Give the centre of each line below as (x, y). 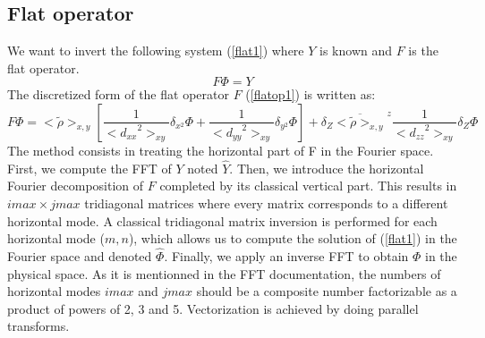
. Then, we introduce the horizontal (327, 168)
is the (423, 51)
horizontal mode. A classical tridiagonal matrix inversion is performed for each (222, 220)
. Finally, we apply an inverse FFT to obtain (286, 255)
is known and (356, 51)
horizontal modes (54, 291)
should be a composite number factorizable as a (327, 291)
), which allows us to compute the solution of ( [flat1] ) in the (293, 238)
